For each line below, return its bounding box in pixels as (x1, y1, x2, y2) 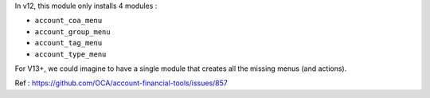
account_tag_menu (34, 38, 103, 48)
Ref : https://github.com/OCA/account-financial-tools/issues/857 (14, 78, 229, 88)
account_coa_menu (34, 16, 103, 25)
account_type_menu (34, 49, 107, 59)
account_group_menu (34, 27, 111, 36)
